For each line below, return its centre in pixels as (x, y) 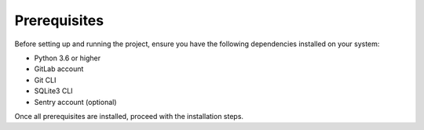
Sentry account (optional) (75, 102)
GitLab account (59, 69)
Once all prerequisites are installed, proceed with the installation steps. (129, 116)
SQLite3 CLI (54, 91)
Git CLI (45, 80)
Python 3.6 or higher (68, 58)
